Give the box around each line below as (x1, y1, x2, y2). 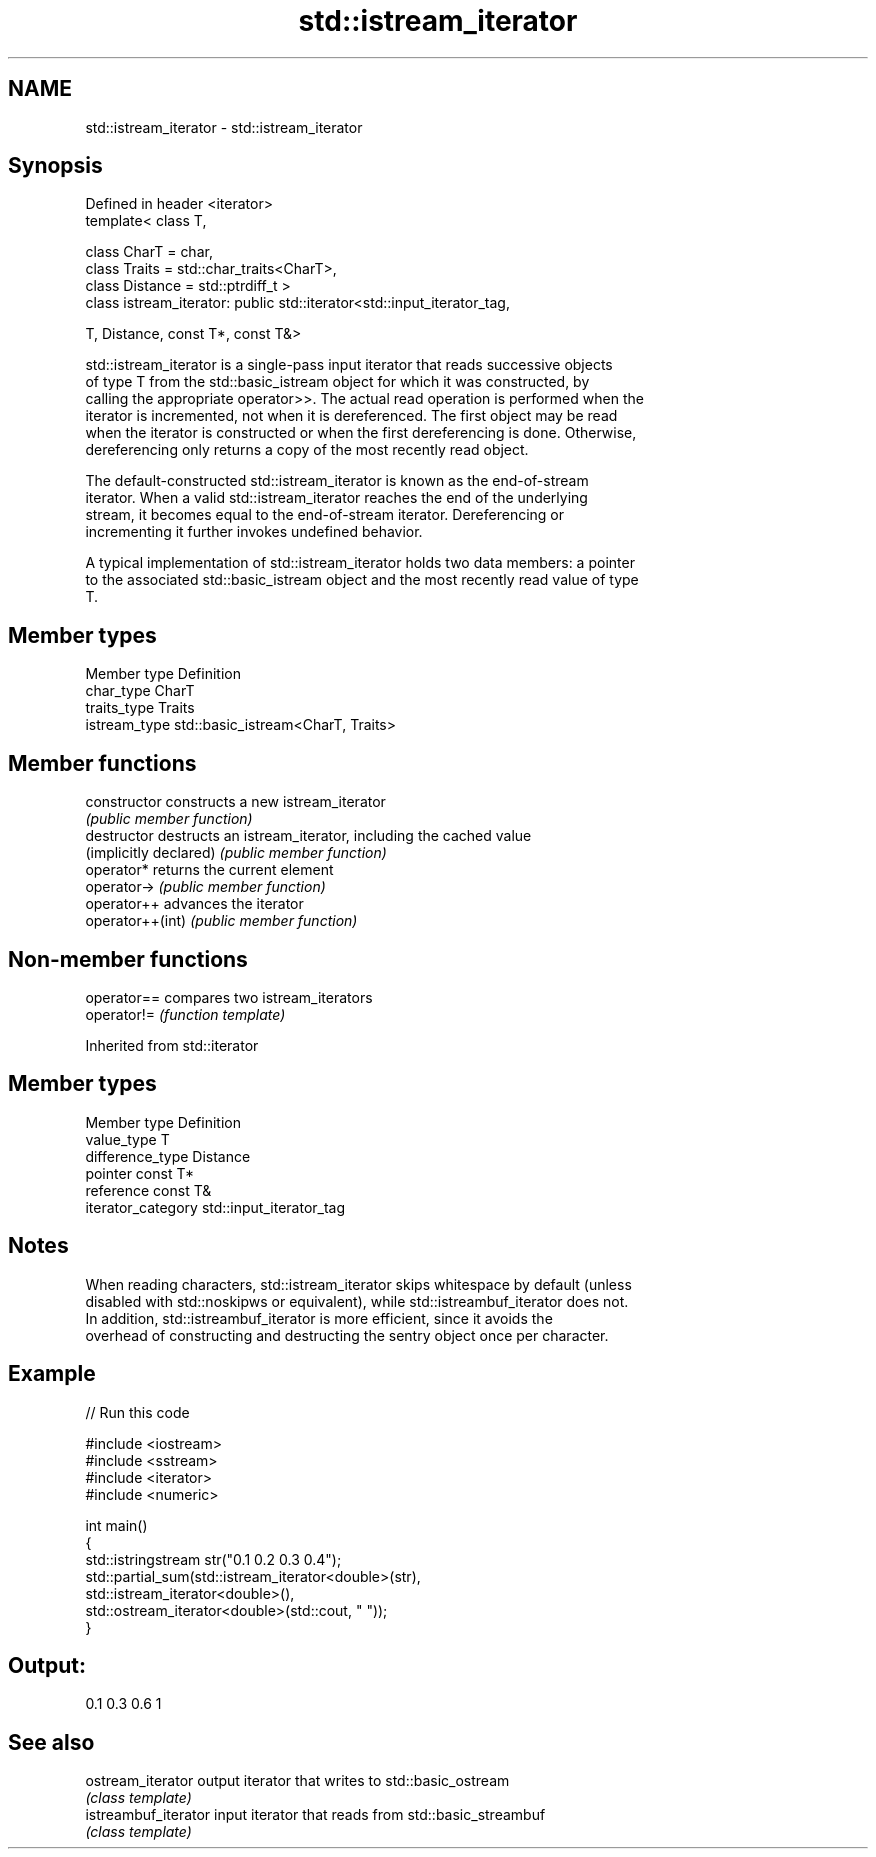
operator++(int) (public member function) (85, 912, 358, 930)
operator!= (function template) (85, 1005, 286, 1023)
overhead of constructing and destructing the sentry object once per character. (85, 1326, 609, 1344)
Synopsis (8, 153, 103, 179)
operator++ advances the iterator (85, 895, 304, 913)
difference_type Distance (85, 1147, 251, 1165)
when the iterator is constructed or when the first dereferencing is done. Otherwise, (85, 424, 637, 442)
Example (8, 1361, 96, 1387)
